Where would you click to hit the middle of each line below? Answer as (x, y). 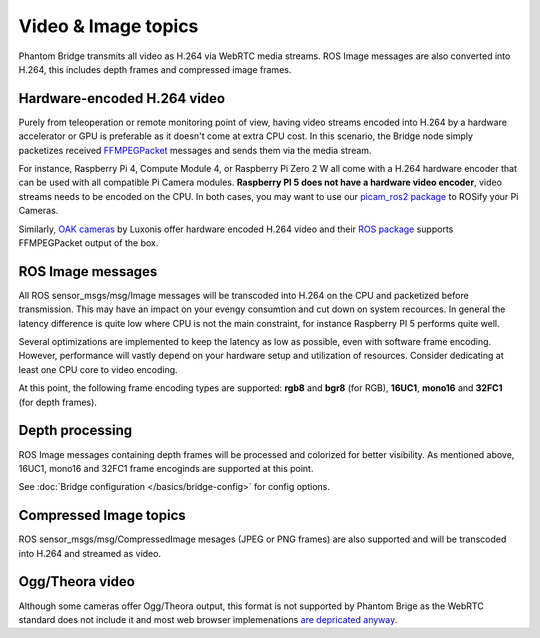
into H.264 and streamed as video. (90, 553)
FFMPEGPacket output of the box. (88, 242)
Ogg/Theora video (76, 581)
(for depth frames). (57, 402)
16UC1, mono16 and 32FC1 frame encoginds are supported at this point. (166, 468)
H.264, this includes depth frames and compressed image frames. (155, 69)
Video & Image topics (108, 26)
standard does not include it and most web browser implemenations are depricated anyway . (208, 619)
